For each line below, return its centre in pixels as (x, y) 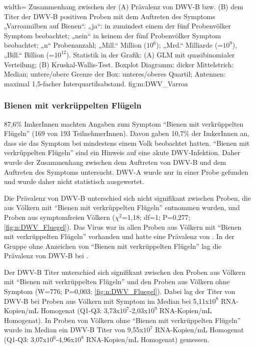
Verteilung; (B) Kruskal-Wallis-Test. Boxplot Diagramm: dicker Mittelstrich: (119, 64)
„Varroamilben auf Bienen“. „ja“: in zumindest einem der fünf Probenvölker (117, 26)
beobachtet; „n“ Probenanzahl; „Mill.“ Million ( (75, 45)
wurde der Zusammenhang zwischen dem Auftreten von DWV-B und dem (115, 162)
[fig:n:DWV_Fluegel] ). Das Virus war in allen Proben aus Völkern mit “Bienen (123, 227)
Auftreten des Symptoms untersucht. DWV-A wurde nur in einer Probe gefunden (126, 172)
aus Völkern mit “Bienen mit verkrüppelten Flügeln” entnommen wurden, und (122, 207)
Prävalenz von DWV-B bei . (46, 255)
